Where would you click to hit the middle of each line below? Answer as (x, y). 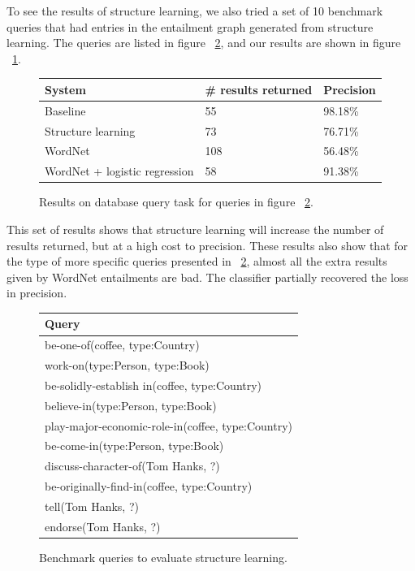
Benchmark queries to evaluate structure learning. (163, 557)
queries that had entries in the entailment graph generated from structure (190, 26)
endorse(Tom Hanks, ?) (103, 526)
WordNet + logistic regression (119, 171)
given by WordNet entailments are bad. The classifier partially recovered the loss (207, 277)
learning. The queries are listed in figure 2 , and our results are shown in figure (204, 43)
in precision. (37, 293)
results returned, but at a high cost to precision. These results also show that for (207, 245)
